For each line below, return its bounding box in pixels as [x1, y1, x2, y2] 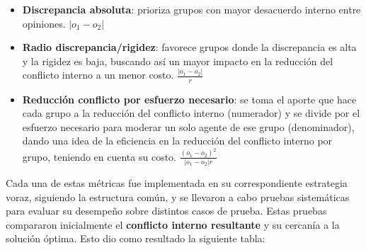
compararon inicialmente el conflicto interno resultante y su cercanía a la [6, 217, 340, 232]
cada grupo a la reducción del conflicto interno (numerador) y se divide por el [22, 106, 360, 120]
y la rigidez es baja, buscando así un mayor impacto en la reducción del [22, 53, 333, 68]
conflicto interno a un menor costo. [22, 67, 174, 82]
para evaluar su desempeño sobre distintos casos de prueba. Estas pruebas [6, 203, 327, 218]
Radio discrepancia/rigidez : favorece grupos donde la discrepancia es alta [22, 40, 357, 55]
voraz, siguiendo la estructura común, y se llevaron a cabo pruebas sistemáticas [6, 189, 350, 204]
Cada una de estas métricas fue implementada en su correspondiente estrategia [6, 176, 348, 191]
